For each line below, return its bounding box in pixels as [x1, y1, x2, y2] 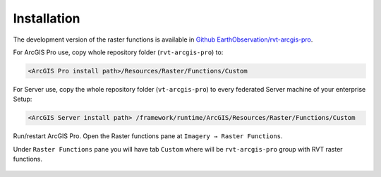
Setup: [13, 95, 32, 104]
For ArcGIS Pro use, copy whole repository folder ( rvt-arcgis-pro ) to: [13, 48, 224, 56]
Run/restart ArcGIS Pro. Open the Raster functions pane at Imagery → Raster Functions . [13, 132, 283, 140]
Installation [13, 11, 80, 26]
